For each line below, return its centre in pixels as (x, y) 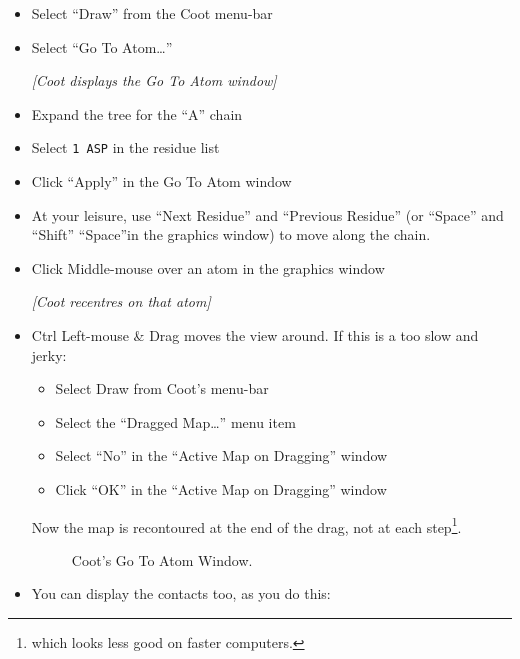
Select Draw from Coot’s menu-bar (162, 388)
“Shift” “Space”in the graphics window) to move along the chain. (231, 234)
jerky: (49, 354)
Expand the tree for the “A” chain (137, 113)
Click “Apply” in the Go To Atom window (161, 181)
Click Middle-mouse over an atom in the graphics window (208, 267)
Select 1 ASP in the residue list (125, 147)
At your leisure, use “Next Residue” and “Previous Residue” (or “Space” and (267, 214)
